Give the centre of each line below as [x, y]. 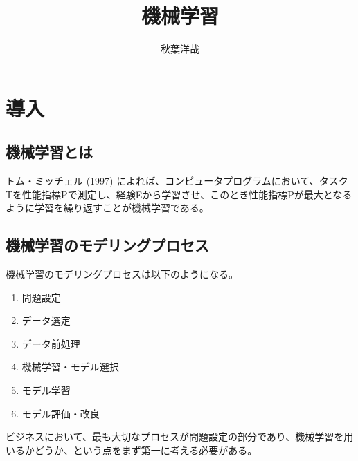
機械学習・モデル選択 [70, 367]
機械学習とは [49, 152]
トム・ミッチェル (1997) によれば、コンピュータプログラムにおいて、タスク [177, 181]
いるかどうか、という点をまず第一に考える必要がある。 [132, 450]
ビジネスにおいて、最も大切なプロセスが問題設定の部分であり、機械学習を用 [180, 436]
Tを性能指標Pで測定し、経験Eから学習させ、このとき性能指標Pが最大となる [179, 194]
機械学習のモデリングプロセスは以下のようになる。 [122, 274]
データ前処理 [51, 343]
